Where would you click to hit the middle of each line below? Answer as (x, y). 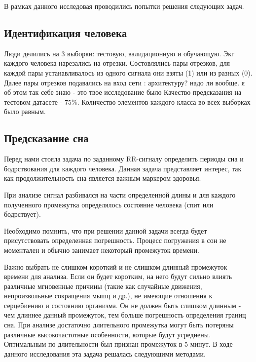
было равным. (25, 111)
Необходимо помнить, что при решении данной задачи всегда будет (106, 230)
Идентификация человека (66, 32)
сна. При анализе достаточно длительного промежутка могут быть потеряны (119, 325)
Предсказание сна (46, 138)
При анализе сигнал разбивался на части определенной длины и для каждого (120, 194)
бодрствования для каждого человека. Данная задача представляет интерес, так (123, 168)
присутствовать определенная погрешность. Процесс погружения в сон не (115, 240)
